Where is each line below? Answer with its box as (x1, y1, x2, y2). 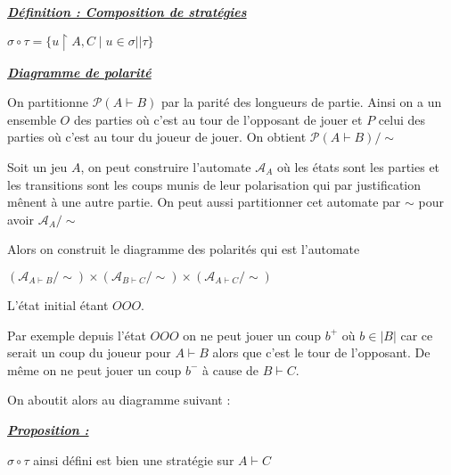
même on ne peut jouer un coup (7, 360, 182, 379)
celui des (378, 110, 425, 128)
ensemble (7, 110, 56, 128)
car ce (400, 325, 433, 344)
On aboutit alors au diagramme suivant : (7, 390, 231, 409)
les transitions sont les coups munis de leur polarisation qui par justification (7, 175, 422, 193)
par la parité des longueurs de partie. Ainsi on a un (161, 93, 442, 111)
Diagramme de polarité (7, 62, 152, 81)
